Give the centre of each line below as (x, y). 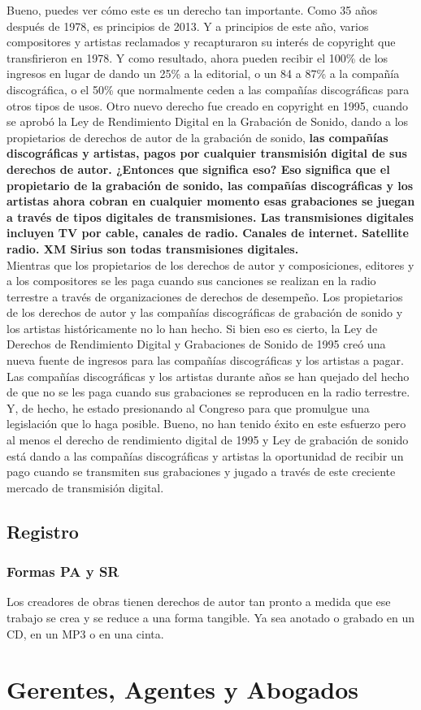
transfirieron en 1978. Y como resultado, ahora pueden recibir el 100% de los (197, 57)
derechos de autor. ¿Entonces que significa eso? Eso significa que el (198, 169)
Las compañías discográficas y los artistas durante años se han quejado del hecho (208, 376)
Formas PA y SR (63, 571)
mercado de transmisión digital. (85, 487)
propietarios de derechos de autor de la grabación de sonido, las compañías (197, 137)
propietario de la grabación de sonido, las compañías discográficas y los (210, 185)
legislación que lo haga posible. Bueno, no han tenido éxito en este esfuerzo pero (206, 424)
